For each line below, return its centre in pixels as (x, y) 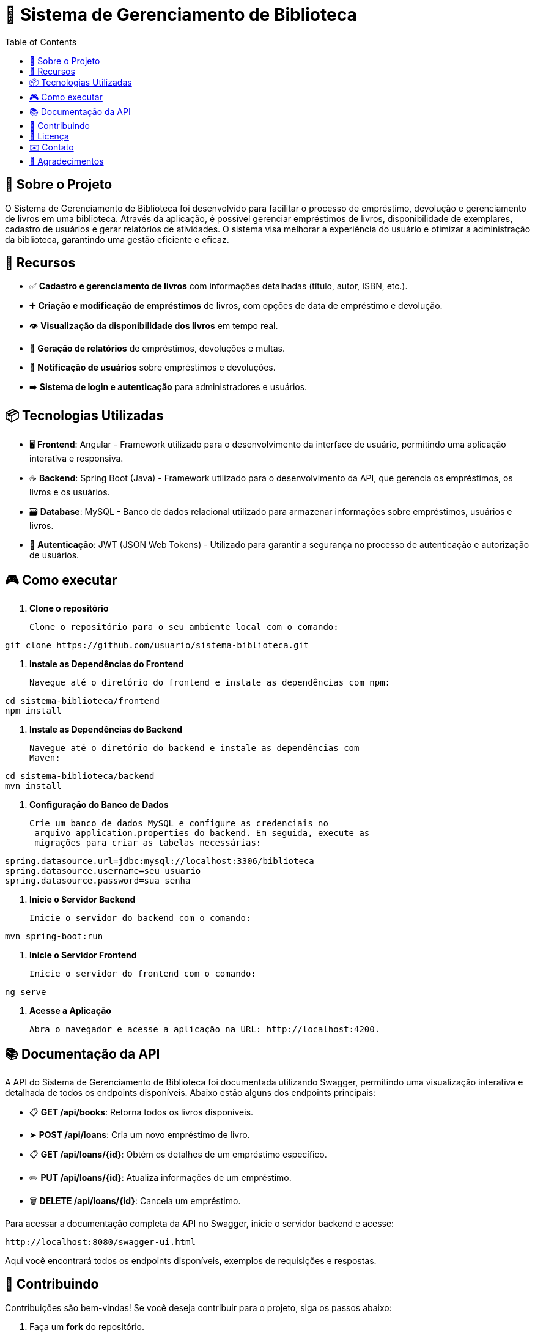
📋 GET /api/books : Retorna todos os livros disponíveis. (142, 1112)
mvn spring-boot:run (54, 937)
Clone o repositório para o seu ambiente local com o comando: (184, 627)
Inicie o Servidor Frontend (83, 955)
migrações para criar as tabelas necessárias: (148, 843)
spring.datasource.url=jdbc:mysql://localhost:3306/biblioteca (160, 861)
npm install (33, 711)
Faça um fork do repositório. (87, 1326)
